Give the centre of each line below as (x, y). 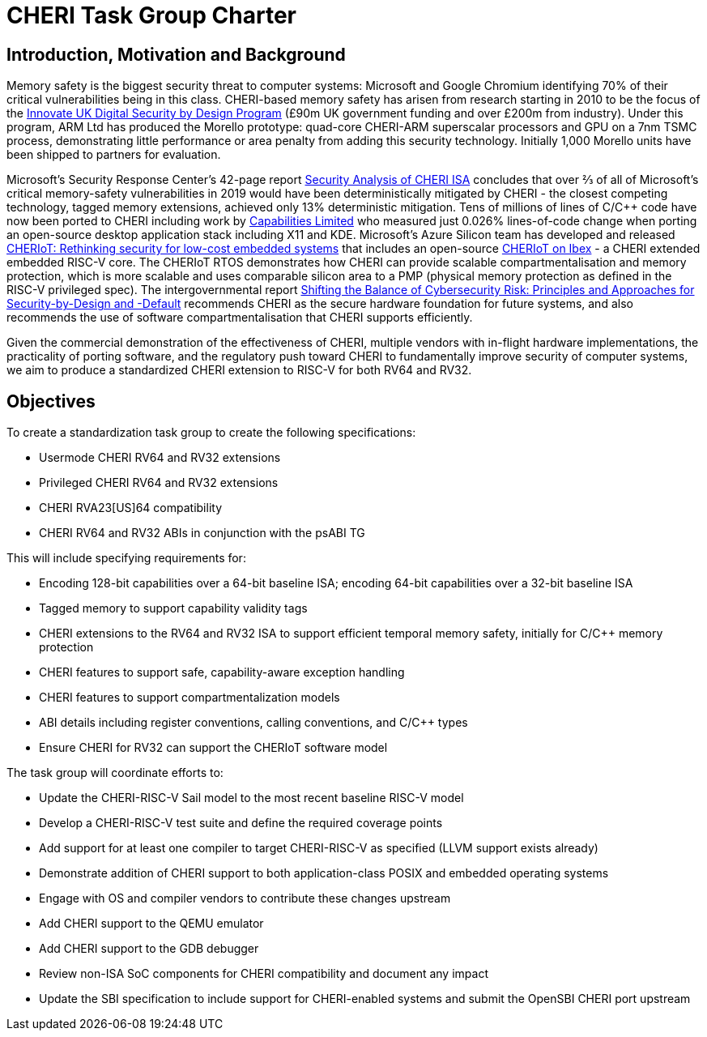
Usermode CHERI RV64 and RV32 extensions (160, 458)
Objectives (51, 401)
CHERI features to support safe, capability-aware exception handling (222, 672)
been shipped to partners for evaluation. (114, 155)
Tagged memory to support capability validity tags (173, 608)
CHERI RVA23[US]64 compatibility (131, 508)
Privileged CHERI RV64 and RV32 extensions (159, 483)
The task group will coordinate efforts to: (115, 773)
